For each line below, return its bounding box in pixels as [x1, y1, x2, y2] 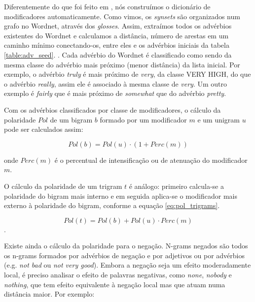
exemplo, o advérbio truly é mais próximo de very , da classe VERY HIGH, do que [4, 69, 251, 79]
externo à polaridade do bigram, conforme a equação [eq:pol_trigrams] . [4, 200, 220, 211]
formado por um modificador [100, 114, 187, 124]
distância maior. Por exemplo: [4, 289, 95, 299]
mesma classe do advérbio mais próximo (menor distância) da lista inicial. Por [4, 59, 240, 69]
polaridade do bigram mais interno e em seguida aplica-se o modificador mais [4, 190, 237, 201]
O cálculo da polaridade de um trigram [4, 181, 122, 191]
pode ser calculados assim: [4, 124, 83, 134]
